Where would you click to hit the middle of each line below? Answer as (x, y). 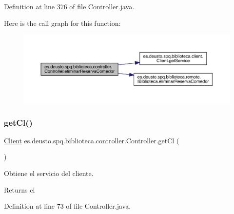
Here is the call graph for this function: (62, 23)
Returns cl (19, 189)
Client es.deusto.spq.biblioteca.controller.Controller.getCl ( (92, 140)
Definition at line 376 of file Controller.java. (69, 6)
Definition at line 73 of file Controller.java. (68, 206)
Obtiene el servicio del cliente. (49, 173)
